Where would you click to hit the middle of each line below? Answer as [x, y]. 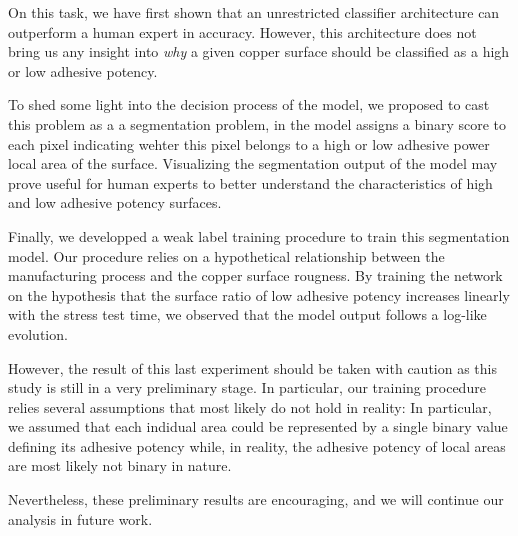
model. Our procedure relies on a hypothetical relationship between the [226, 255]
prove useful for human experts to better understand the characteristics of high [250, 182]
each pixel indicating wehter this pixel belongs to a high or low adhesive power [249, 143]
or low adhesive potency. [83, 70]
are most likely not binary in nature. [120, 465]
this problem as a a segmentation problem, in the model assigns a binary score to [257, 123]
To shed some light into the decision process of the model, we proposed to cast [249, 104]
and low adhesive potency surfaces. [115, 202]
